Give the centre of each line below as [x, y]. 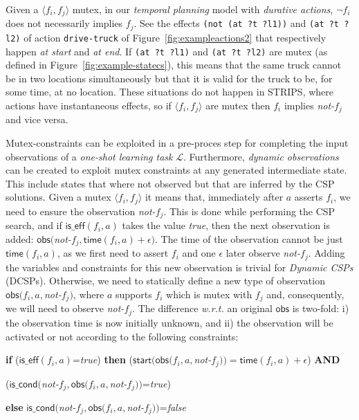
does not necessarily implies [64, 23]
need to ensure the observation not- [81, 211]
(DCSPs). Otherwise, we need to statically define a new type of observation [165, 281]
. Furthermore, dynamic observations [261, 156]
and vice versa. [37, 119]
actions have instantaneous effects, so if [89, 105]
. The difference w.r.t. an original [202, 308]
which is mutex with [209, 294]
